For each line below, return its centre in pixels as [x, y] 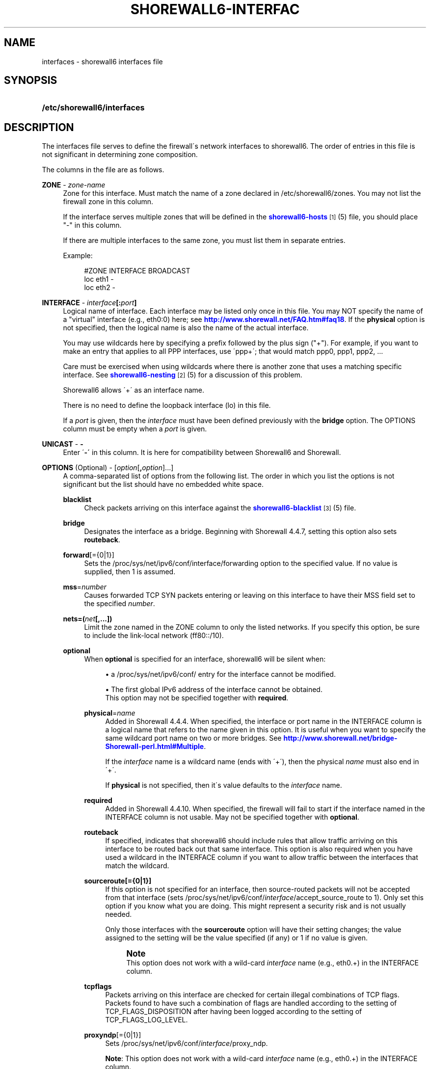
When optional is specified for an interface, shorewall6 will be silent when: [205, 659]
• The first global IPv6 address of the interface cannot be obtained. [214, 690]
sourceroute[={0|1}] [118, 881]
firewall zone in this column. [108, 202]
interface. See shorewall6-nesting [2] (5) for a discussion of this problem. [183, 375]
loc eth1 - [99, 279]
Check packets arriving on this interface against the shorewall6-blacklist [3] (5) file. [220, 508]
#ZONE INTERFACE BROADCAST [137, 271]
